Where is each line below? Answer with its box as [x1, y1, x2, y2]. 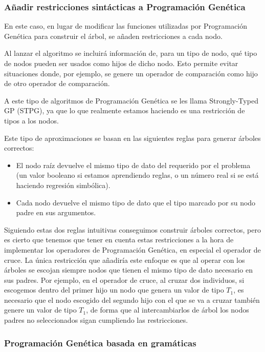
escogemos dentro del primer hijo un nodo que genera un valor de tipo [4, 284, 224, 295]
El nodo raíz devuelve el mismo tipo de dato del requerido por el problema [16, 159, 251, 170]
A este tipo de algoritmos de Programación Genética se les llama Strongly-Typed [4, 95, 258, 106]
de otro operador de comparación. [4, 78, 110, 89]
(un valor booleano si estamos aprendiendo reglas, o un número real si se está [16, 170, 259, 180]
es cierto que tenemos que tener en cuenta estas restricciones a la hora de [4, 234, 234, 245]
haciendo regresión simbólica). [16, 179, 111, 190]
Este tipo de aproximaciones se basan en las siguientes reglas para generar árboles [4, 132, 261, 143]
